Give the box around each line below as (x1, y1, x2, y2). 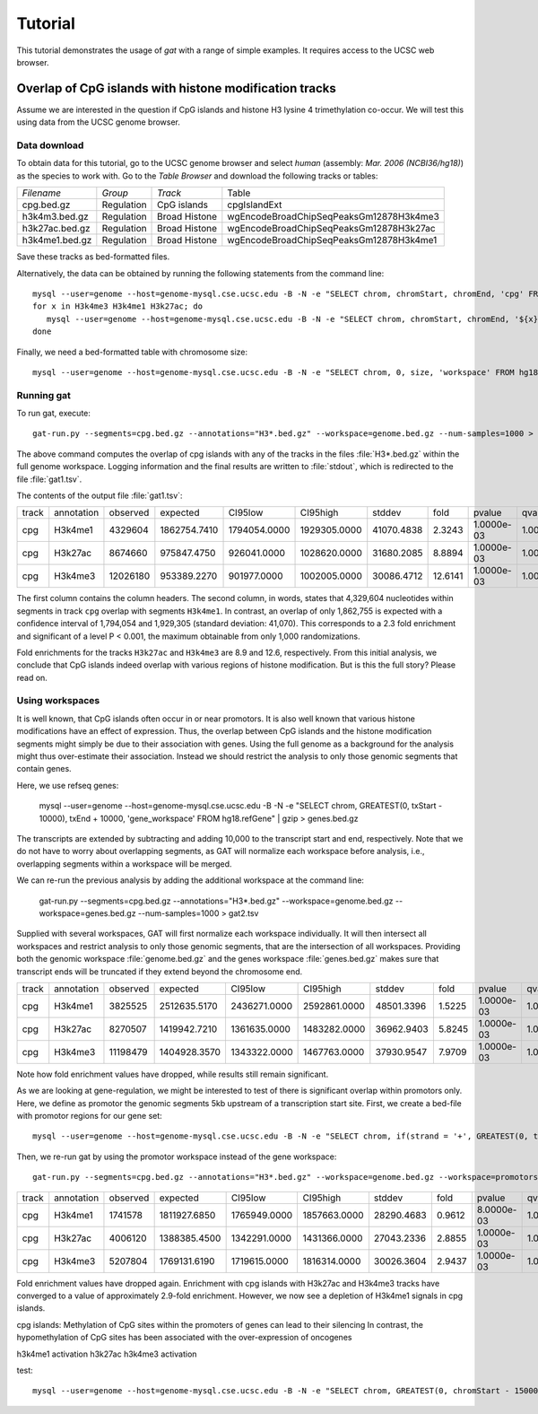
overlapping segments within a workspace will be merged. (16, 858, 232, 869)
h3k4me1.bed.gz (22, 234, 92, 247)
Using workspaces (16, 694, 100, 707)
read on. (16, 672, 48, 683)
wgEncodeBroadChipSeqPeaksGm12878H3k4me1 (227, 234, 438, 247)
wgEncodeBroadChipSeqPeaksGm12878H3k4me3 (227, 211, 439, 223)
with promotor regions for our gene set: (16, 1111, 163, 1122)
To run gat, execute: (16, 408, 91, 419)
